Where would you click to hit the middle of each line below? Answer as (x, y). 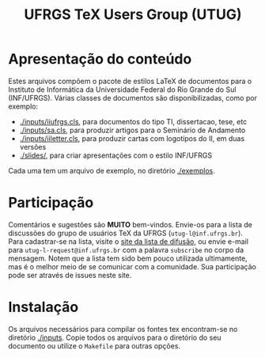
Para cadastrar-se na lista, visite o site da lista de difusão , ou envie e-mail (129, 241)
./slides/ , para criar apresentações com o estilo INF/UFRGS (115, 155)
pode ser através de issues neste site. (70, 275)
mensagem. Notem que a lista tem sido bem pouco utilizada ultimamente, (128, 258)
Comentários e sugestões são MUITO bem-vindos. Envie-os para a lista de (131, 224)
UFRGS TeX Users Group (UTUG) (133, 15)
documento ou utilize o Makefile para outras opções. (94, 345)
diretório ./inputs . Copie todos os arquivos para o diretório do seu (115, 337)
